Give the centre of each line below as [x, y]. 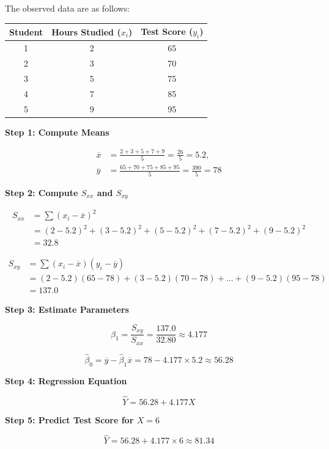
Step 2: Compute [42, 192]
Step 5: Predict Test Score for [69, 419]
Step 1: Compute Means [57, 132]
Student [26, 31]
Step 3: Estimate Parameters [67, 309]
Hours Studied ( [86, 31]
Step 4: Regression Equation [66, 380]
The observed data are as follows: [68, 8]
